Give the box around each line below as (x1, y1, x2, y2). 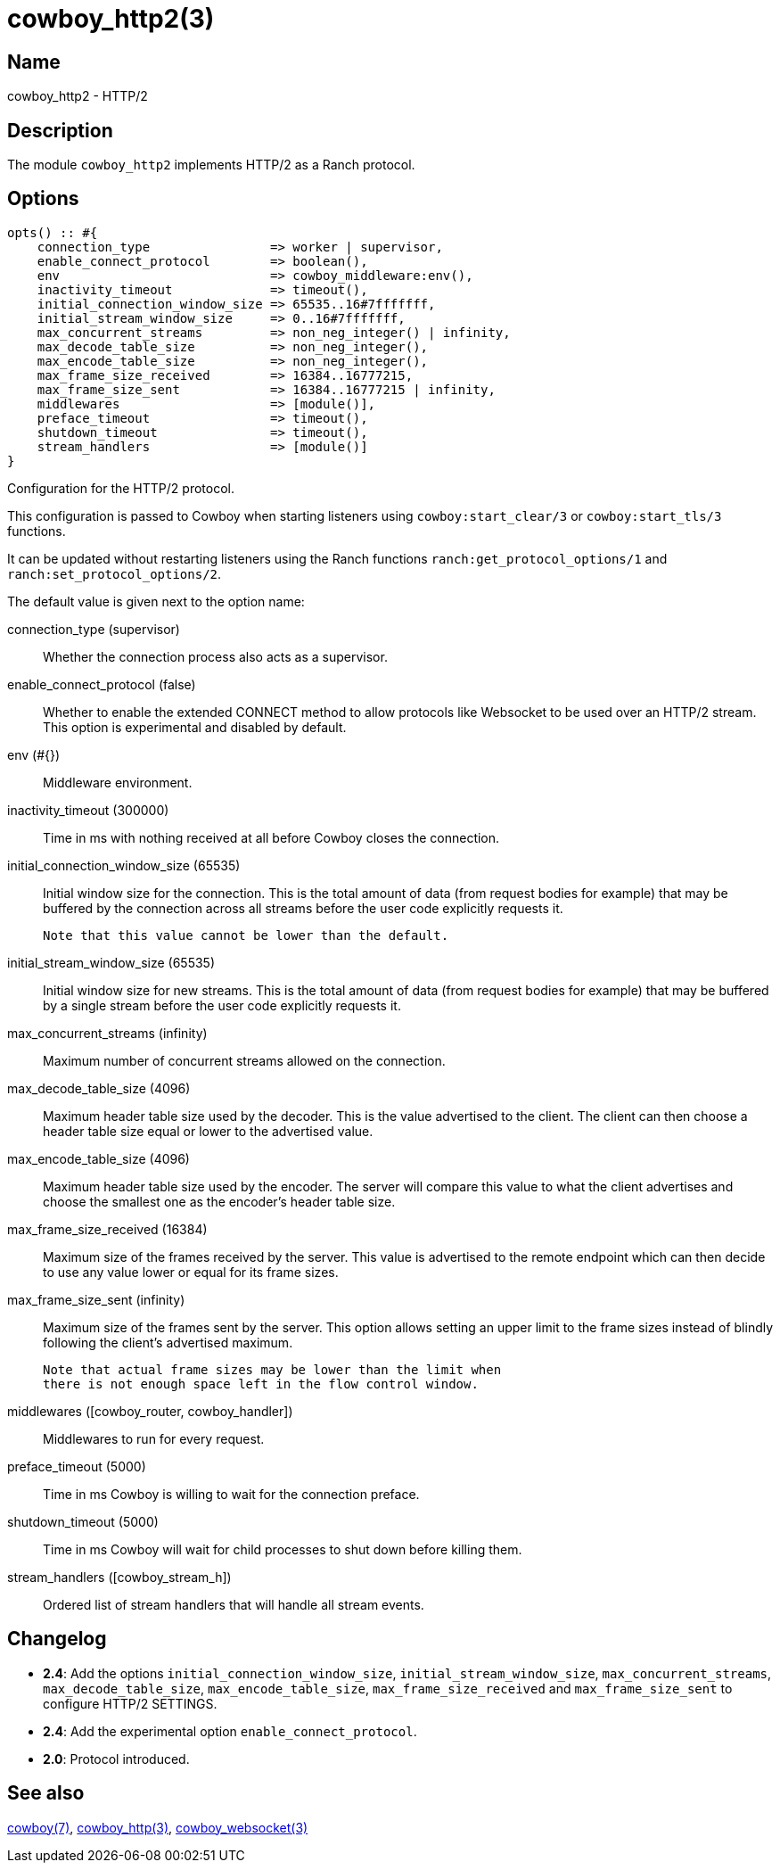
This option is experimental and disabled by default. (43, 719, 347, 735)
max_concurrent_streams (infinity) (7, 1025, 208, 1041)
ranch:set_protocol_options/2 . (7, 565, 222, 581)
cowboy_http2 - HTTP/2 (7, 88, 148, 104)
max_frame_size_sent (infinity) (7, 1291, 185, 1307)
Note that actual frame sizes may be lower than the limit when (43, 1362, 502, 1377)
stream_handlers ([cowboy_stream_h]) (7, 1569, 232, 1585)
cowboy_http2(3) (7, 4, 215, 34)
